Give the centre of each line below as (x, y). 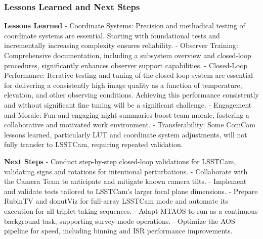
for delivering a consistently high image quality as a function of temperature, (123, 85)
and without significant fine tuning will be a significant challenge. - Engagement (128, 104)
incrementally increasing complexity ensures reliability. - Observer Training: (121, 45)
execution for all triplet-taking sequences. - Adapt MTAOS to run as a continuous (131, 210)
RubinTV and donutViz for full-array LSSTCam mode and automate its (116, 201)
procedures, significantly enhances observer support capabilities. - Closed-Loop (126, 65)
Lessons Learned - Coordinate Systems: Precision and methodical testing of (125, 26)
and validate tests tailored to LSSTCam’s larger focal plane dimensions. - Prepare (131, 191)
